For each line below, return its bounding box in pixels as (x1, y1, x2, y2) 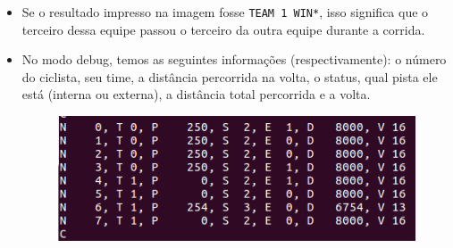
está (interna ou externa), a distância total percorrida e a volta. (21, 85, 371, 103)
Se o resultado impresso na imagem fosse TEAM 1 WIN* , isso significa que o (21, 3, 429, 21)
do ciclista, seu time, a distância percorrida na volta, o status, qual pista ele (21, 67, 438, 86)
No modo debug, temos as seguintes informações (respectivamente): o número (21, 50, 447, 69)
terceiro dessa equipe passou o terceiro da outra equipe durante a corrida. (21, 20, 425, 38)
